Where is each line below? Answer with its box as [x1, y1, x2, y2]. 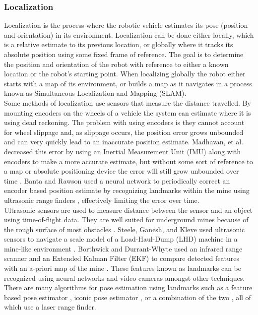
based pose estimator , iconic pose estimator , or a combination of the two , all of [4, 292, 251, 302]
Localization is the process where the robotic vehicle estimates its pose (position [4, 20, 248, 30]
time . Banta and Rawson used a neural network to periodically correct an [4, 175, 230, 186]
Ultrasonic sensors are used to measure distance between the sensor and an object [4, 204, 253, 215]
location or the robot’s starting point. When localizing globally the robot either [4, 68, 246, 79]
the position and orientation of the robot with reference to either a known [4, 59, 229, 69]
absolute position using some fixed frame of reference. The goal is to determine [4, 49, 244, 59]
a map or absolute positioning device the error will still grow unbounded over [4, 166, 239, 176]
